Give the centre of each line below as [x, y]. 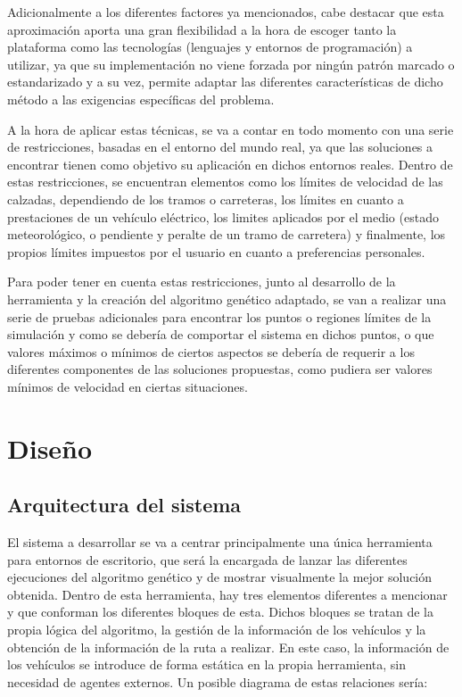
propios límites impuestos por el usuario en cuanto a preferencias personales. [216, 251]
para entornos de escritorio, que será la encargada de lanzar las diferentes [207, 559]
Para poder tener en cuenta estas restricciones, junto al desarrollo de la [202, 282]
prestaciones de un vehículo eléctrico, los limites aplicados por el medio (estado [223, 216]
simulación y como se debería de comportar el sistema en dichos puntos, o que [221, 334]
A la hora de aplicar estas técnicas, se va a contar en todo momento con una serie [231, 129]
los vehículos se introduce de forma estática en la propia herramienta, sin [207, 664]
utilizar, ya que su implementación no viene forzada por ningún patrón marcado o [231, 64]
